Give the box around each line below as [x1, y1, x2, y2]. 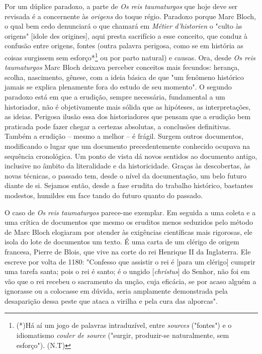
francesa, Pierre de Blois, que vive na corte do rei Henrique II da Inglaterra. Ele [5, 246, 251, 256]
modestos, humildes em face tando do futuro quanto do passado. [5, 190, 203, 200]
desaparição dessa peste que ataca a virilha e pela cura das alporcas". [5, 295, 218, 306]
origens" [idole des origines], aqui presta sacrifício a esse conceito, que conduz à [5, 30, 248, 41]
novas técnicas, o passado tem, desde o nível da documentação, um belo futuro [5, 170, 247, 181]
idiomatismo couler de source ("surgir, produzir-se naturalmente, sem [16, 330, 229, 340]
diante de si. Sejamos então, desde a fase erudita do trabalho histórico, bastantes [5, 180, 253, 191]
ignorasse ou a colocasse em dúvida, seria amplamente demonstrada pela [5, 286, 228, 296]
